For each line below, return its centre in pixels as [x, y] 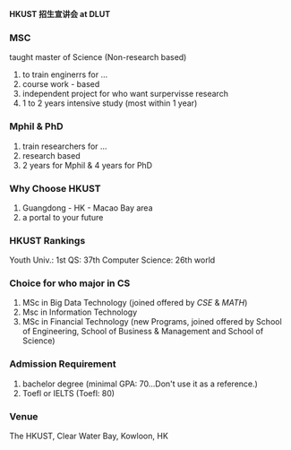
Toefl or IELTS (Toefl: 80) [68, 393]
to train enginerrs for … [65, 74]
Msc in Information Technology [80, 312]
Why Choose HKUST [55, 188]
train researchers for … [64, 146]
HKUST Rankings [47, 240]
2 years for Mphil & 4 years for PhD [87, 165]
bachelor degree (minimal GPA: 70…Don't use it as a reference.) [140, 384]
